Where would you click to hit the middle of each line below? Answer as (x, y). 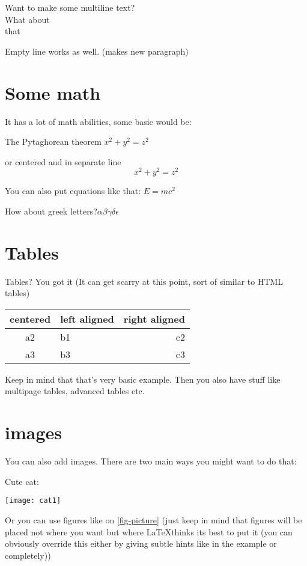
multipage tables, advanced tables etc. (75, 391)
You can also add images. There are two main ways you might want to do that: (151, 461)
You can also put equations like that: (73, 191)
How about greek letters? (51, 211)
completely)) (28, 555)
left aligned (87, 318)
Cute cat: (22, 481)
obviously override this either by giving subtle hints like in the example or (141, 543)
